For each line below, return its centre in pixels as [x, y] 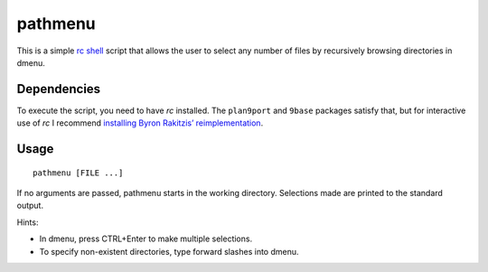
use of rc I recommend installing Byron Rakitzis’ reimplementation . [140, 123]
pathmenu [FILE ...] [78, 173]
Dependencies [59, 89]
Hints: [28, 222]
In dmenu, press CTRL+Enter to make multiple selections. [146, 239]
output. [30, 206]
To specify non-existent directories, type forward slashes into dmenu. [169, 251]
